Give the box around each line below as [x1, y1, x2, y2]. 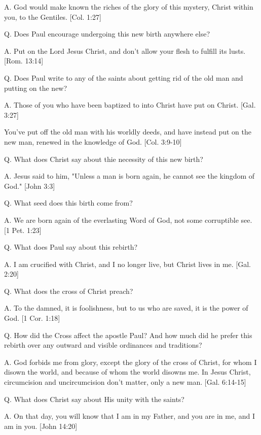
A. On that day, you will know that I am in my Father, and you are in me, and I [4, 411, 255, 421]
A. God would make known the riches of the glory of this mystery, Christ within [4, 2, 253, 12]
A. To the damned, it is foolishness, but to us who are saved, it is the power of [4, 303, 248, 313]
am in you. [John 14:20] [4, 420, 78, 431]
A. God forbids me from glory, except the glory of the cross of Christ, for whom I [4, 356, 257, 367]
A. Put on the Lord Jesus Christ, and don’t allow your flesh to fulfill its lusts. [4, 45, 246, 56]
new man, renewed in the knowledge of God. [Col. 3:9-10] [4, 136, 182, 147]
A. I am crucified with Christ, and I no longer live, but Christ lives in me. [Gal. [4, 258, 251, 269]
